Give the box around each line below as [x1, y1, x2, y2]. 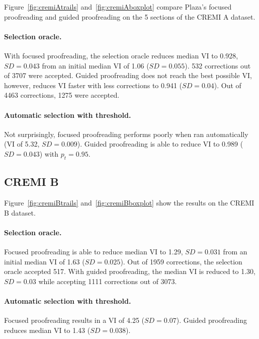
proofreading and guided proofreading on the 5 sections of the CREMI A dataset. [4, 11, 255, 22]
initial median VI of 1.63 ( [4, 256, 85, 266]
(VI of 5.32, [4, 139, 40, 149]
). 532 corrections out [185, 60, 251, 71]
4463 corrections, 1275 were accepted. [4, 90, 120, 100]
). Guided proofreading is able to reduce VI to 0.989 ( [77, 139, 243, 149]
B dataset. [4, 207, 36, 218]
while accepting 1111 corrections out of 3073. [38, 276, 177, 286]
